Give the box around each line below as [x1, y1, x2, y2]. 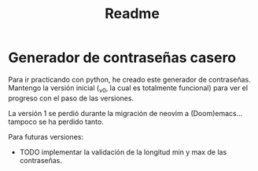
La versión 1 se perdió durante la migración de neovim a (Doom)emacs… [8, 108, 243, 118]
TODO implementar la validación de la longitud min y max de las [19, 147, 227, 157]
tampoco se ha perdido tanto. [8, 117, 104, 126]
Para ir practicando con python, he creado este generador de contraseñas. [8, 75, 252, 84]
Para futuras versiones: [8, 132, 84, 141]
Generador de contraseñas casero [8, 49, 237, 67]
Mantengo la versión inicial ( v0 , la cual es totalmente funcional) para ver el [8, 83, 249, 94]
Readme [105, 5, 160, 23]
